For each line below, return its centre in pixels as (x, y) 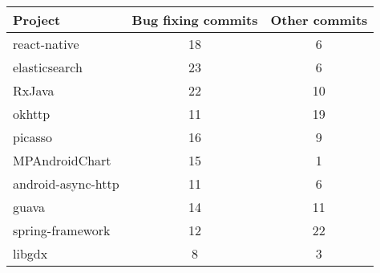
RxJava (34, 90)
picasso (33, 137)
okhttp (32, 114)
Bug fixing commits (195, 20)
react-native (46, 44)
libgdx (30, 253)
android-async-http (66, 183)
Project (37, 20)
